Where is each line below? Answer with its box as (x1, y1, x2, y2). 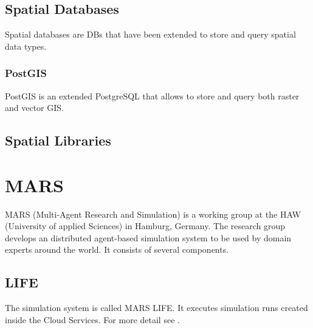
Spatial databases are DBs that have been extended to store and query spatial (5, 28, 296, 41)
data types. (5, 39, 47, 52)
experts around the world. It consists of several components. (5, 243, 229, 256)
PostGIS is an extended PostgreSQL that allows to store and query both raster (5, 89, 300, 102)
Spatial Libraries (5, 131, 111, 150)
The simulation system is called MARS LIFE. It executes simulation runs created (5, 301, 308, 314)
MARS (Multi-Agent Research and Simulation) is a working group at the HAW (5, 207, 301, 220)
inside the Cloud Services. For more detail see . (5, 313, 180, 326)
